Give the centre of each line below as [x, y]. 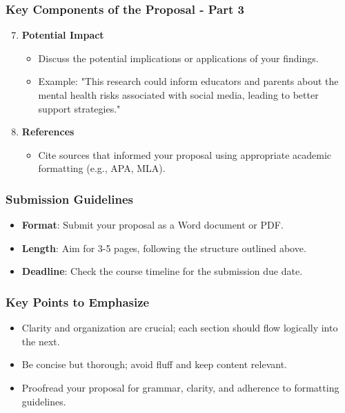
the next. [41, 341]
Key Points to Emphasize [78, 301]
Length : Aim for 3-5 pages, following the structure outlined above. [164, 248]
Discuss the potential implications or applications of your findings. [178, 58]
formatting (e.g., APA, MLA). [102, 168]
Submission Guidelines [69, 199]
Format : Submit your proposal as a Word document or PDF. [152, 225]
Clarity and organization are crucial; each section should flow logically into [180, 328]
